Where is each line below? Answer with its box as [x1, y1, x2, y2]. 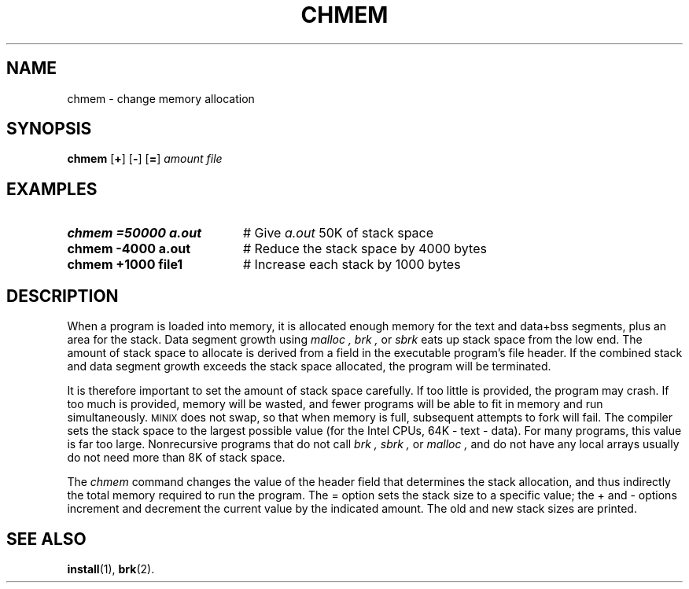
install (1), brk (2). [67, 561, 155, 576]
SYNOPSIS [6, 119, 92, 139]
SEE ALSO [6, 528, 87, 549]
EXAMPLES [6, 179, 98, 199]
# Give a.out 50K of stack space [242, 225, 434, 241]
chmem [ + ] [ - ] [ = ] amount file [67, 152, 223, 166]
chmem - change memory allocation [67, 91, 255, 105]
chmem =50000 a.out [67, 225, 202, 241]
